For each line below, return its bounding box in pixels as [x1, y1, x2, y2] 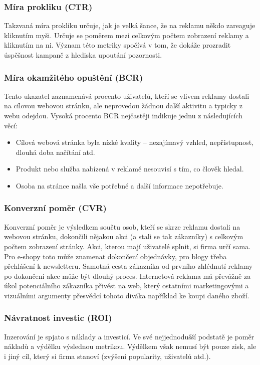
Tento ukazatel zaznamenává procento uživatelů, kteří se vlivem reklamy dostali [4, 90, 249, 101]
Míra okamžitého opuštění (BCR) [4, 71, 143, 83]
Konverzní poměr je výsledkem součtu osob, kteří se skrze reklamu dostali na [4, 221, 240, 232]
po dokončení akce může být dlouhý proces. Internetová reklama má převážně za [4, 270, 251, 281]
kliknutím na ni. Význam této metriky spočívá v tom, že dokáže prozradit [4, 40, 231, 50]
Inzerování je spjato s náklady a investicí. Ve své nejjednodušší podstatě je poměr [4, 331, 254, 341]
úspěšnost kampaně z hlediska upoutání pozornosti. [4, 50, 162, 60]
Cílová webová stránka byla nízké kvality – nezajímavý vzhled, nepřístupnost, [16, 137, 254, 147]
